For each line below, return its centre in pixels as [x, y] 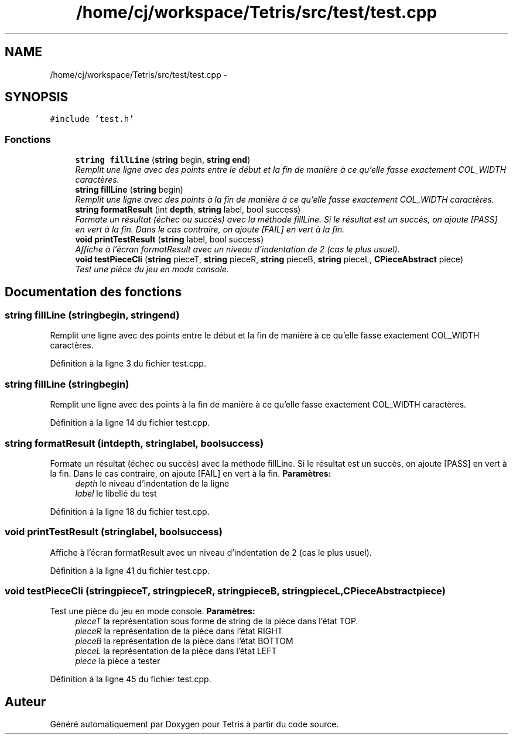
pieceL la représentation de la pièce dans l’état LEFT [176, 651]
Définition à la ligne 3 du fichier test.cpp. [128, 364]
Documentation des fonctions [93, 292]
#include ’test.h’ [92, 119]
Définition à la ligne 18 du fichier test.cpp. [130, 511]
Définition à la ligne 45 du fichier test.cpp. [131, 679]
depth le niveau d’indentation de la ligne [152, 483]
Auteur [25, 702]
